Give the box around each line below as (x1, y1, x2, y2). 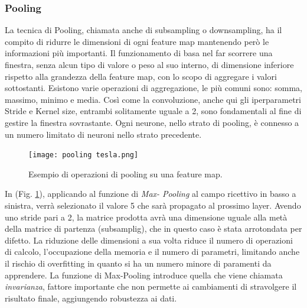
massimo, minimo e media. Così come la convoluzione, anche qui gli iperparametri (5, 93, 301, 105)
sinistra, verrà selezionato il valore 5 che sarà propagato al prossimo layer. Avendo (5, 199, 301, 211)
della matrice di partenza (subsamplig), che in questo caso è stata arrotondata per (5, 222, 302, 235)
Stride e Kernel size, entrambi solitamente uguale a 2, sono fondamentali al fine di (5, 105, 302, 117)
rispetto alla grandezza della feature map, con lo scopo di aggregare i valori (5, 70, 277, 82)
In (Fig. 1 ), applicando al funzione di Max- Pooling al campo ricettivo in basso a (5, 187, 296, 200)
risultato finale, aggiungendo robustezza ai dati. (5, 291, 177, 304)
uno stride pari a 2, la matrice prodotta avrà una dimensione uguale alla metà (5, 210, 288, 223)
